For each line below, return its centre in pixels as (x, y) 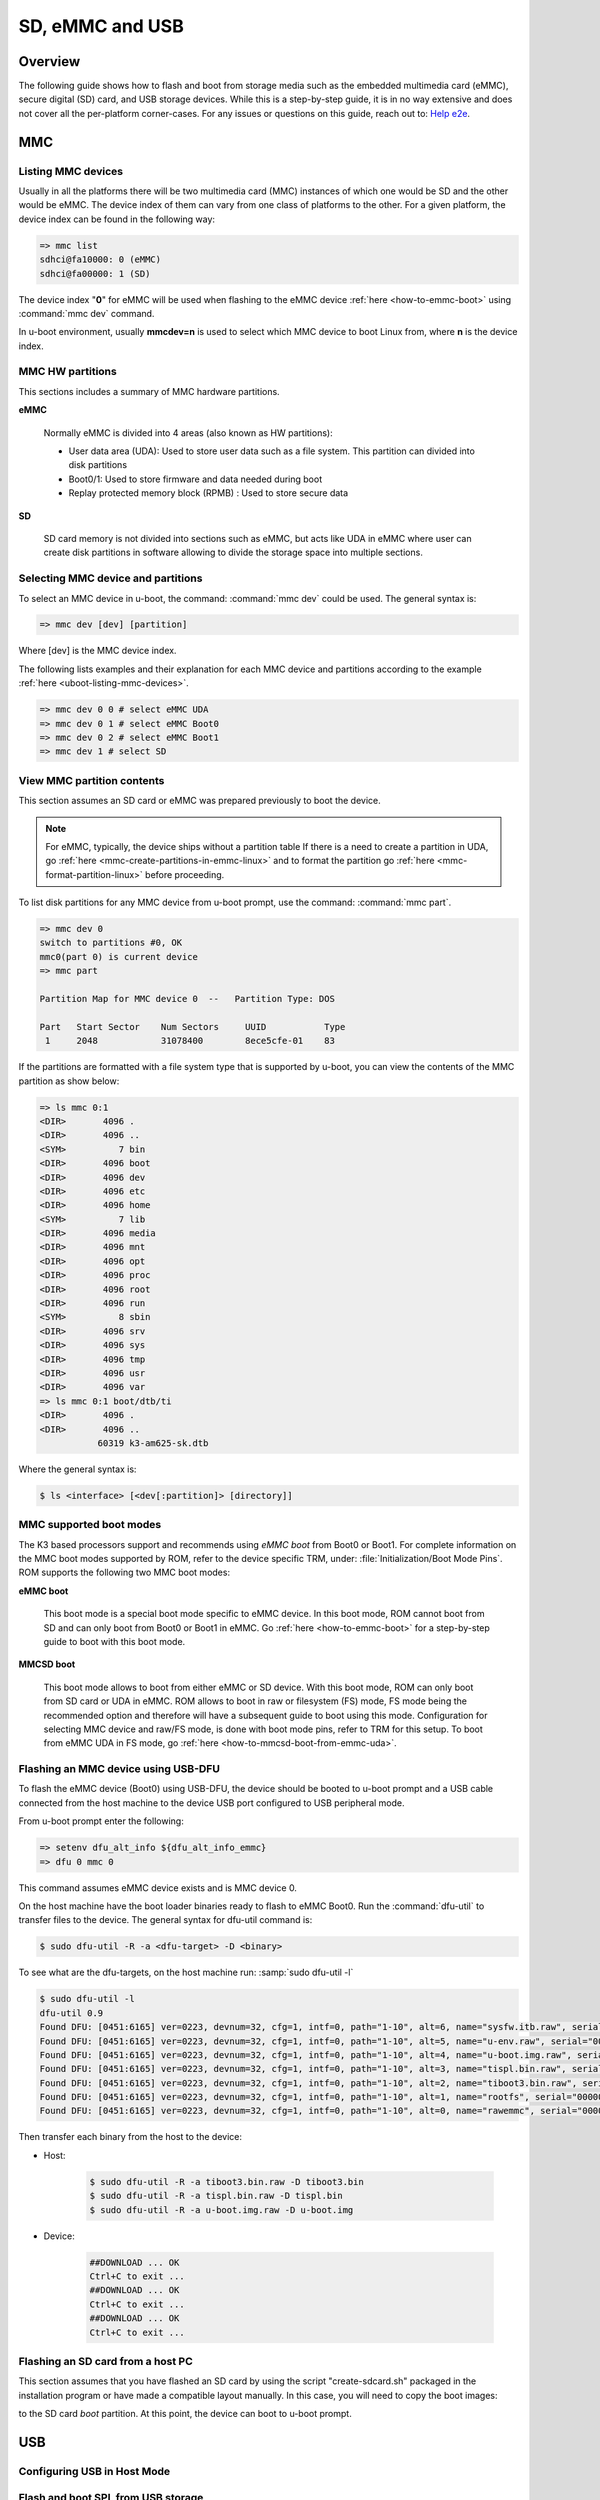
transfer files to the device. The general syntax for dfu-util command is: (165, 1920)
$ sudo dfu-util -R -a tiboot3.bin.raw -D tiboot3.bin (226, 2181)
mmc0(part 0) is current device (119, 956)
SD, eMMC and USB (101, 26)
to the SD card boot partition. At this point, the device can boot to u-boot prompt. (185, 2414)
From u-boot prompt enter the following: (101, 1821)
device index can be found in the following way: (116, 219)
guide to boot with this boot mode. (114, 1641)
